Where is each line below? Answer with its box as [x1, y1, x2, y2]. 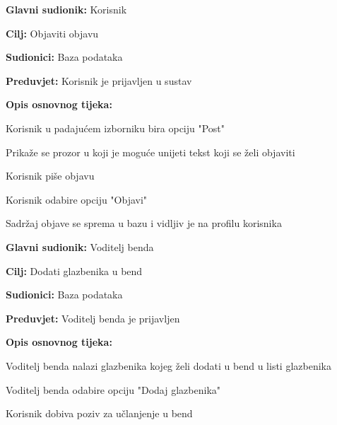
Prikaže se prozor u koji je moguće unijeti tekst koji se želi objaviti [6, 144, 295, 159]
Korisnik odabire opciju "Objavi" [6, 192, 148, 206]
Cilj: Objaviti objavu [6, 25, 99, 40]
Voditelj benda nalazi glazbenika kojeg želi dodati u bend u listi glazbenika [6, 358, 331, 373]
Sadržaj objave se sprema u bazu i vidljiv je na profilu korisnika [6, 216, 282, 231]
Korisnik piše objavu [6, 168, 95, 183]
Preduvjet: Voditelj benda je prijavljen [6, 310, 180, 325]
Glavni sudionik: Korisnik [6, 2, 127, 16]
